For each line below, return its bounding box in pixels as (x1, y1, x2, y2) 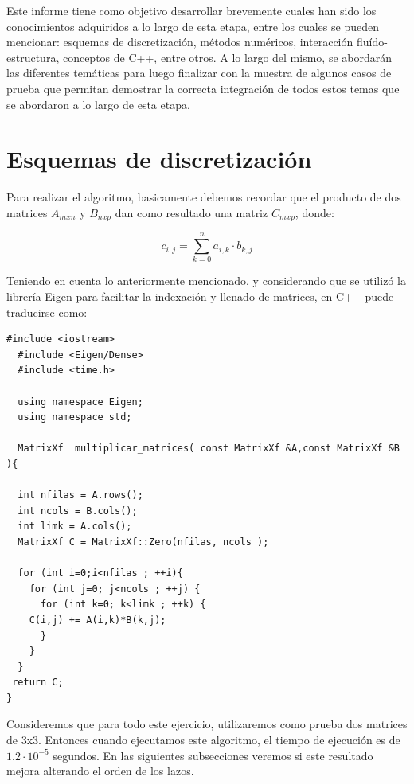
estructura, (6, 49, 60, 65)
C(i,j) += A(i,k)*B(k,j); (29, 614, 166, 626)
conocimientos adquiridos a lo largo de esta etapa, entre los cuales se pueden (6, 18, 379, 34)
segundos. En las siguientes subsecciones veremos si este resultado (53, 747, 373, 763)
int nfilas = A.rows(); (18, 490, 143, 501)
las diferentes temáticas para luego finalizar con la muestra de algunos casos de (6, 64, 392, 81)
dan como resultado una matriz (115, 204, 268, 220)
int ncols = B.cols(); (18, 505, 138, 517)
